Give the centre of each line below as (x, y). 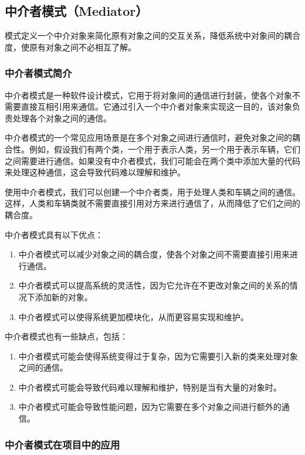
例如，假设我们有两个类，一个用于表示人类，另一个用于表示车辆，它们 (165, 149)
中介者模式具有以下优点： (54, 234)
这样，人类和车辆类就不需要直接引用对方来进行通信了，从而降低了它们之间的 (152, 203)
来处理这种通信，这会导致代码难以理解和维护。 (95, 172)
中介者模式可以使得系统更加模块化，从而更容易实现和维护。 (133, 316)
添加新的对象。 (64, 296)
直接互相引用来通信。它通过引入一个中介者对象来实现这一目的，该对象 (156, 106)
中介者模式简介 (38, 73)
